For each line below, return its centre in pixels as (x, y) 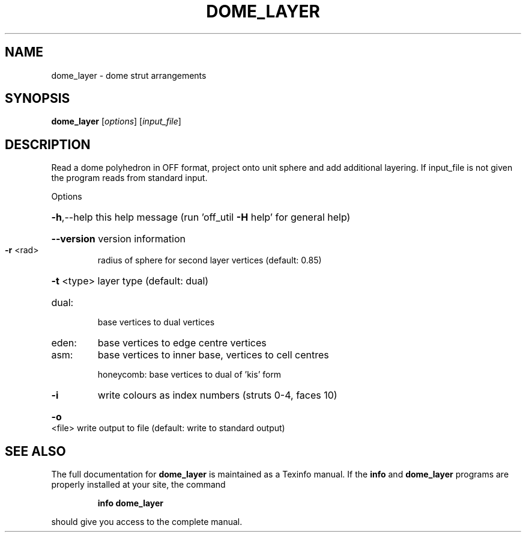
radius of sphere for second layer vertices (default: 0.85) (210, 260)
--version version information (118, 239)
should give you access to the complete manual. (147, 522)
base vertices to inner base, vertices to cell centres (213, 355)
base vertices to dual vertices (156, 322)
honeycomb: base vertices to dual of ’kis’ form (189, 375)
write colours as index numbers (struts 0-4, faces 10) (217, 395)
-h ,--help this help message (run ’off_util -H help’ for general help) (201, 217)
